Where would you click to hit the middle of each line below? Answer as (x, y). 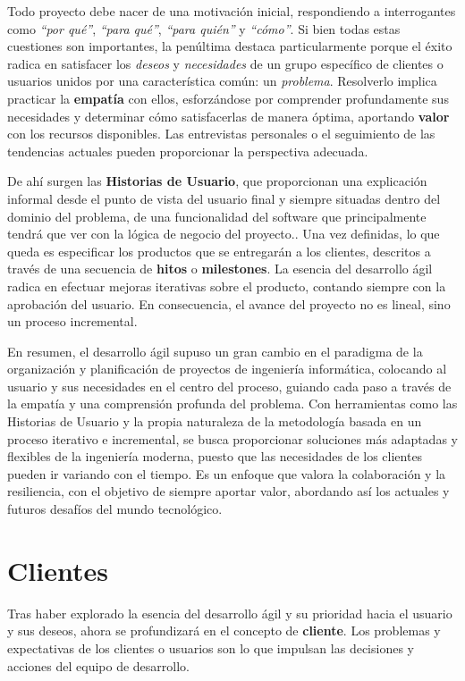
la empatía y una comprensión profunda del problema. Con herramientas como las (232, 404)
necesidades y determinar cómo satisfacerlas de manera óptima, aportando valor (228, 116)
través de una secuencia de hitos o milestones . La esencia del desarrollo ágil (220, 269)
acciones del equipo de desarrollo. (99, 665)
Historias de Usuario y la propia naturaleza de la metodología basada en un (215, 421)
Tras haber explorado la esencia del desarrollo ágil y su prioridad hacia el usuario (230, 613)
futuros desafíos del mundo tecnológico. (115, 509)
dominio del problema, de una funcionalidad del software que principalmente (217, 216)
